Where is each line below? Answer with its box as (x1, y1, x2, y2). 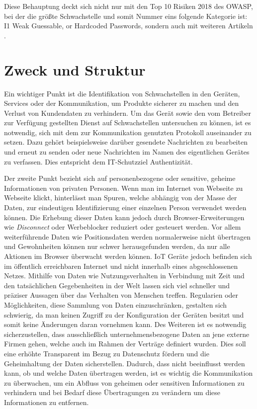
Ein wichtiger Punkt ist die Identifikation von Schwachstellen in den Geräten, (4, 88, 240, 98)
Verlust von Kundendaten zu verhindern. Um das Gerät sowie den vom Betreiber (4, 107, 251, 118)
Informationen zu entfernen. (4, 397, 89, 407)
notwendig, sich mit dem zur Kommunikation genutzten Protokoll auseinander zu (4, 127, 252, 137)
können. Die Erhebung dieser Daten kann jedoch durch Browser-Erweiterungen (4, 212, 245, 222)
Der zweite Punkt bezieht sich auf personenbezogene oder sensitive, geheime (4, 173, 236, 183)
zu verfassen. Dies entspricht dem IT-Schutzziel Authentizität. (4, 156, 193, 166)
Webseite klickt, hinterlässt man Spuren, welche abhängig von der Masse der (4, 192, 237, 203)
